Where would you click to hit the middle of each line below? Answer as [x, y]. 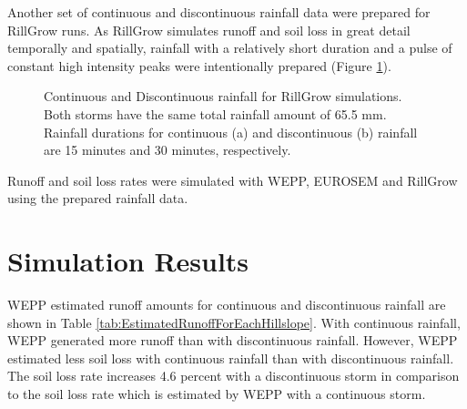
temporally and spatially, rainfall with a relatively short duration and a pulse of [230, 48]
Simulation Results [128, 261]
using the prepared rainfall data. [98, 198]
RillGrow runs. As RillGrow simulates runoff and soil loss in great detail [209, 30]
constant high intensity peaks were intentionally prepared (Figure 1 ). [199, 65]
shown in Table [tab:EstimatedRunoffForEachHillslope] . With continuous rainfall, [234, 322]
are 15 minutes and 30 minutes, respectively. [168, 150]
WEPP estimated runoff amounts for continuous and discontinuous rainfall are [227, 305]
